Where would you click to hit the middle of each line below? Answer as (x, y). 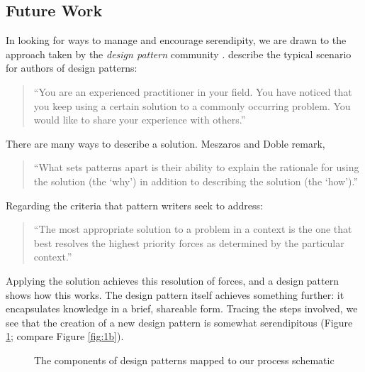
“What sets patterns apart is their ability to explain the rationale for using (196, 167)
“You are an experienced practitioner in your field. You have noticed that (193, 91)
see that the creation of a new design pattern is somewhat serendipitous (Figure (179, 322)
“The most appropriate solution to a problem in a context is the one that (193, 229)
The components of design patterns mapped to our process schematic (184, 360)
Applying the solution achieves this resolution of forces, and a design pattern (172, 280)
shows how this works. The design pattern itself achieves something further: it (175, 294)
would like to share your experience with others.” (140, 120)
